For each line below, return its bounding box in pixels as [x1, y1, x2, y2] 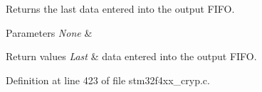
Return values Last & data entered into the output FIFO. [6, 49, 257, 64]
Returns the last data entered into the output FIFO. [6, 1, 235, 16]
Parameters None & [6, 25, 93, 40]
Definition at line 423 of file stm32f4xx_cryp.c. [6, 72, 210, 87]
